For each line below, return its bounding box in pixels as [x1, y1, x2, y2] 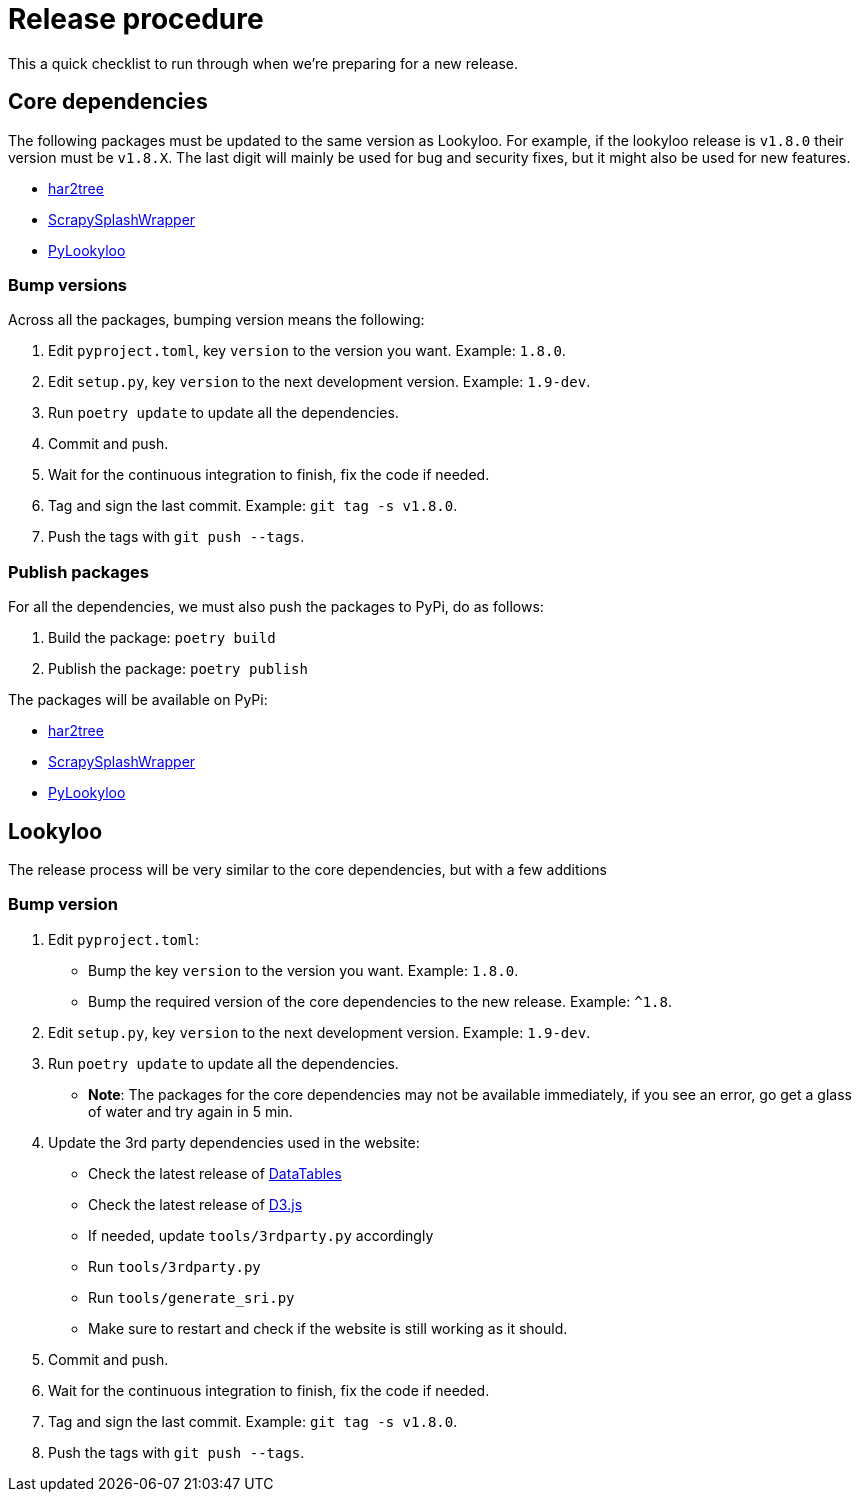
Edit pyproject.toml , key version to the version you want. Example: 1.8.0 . [48, 342, 566, 360]
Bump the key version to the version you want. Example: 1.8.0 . [88, 961, 519, 979]
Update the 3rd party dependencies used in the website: [48, 1133, 420, 1151]
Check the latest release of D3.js [88, 1195, 303, 1213]
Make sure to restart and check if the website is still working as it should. [88, 1319, 568, 1337]
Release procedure [8, 2, 264, 36]
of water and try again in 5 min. [88, 1102, 293, 1120]
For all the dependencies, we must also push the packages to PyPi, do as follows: [8, 598, 544, 616]
